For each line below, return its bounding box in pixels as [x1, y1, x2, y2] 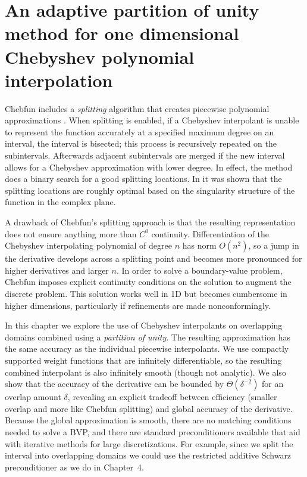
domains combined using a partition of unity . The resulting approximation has [5, 330, 290, 343]
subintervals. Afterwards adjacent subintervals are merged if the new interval [5, 149, 285, 162]
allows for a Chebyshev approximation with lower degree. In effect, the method [5, 160, 293, 173]
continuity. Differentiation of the [151, 227, 269, 240]
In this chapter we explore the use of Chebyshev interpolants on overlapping [5, 319, 283, 332]
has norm [182, 239, 217, 252]
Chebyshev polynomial [5, 44, 195, 69]
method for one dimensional [5, 21, 239, 45]
